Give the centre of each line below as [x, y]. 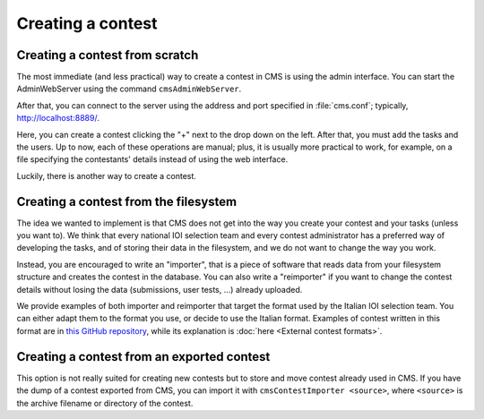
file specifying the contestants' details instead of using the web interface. [152, 159]
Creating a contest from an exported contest [143, 357]
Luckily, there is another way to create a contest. [107, 175]
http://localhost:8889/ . [58, 118]
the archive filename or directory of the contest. [105, 403]
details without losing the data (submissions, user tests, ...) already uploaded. [160, 289]
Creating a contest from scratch [108, 55]
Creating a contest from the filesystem [127, 201]
